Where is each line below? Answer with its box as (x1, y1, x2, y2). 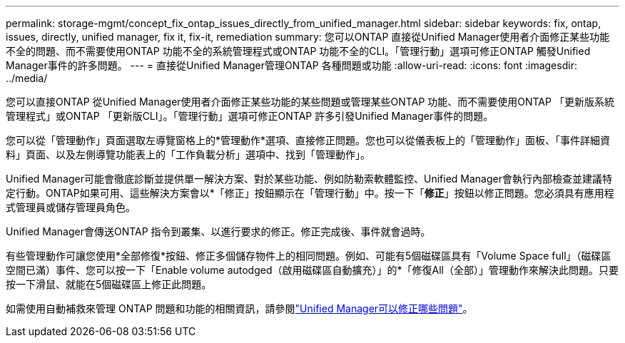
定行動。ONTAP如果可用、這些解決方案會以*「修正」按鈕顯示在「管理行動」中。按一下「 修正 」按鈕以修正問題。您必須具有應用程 (6, 187, 614, 199)
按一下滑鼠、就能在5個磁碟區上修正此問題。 (6, 278, 212, 290)
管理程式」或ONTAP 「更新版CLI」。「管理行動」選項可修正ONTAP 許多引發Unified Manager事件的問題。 (6, 110, 494, 122)
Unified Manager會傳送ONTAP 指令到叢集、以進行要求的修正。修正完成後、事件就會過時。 (6, 225, 431, 237)
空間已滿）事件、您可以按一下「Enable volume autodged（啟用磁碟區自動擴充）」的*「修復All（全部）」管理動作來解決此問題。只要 (6, 264, 619, 276)
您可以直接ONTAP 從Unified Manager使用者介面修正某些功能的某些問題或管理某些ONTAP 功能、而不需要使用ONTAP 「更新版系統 (6, 96, 614, 108)
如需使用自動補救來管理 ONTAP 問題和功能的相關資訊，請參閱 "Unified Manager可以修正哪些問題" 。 (6, 302, 473, 314)
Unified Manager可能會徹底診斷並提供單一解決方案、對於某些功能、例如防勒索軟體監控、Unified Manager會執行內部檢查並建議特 (6, 173, 612, 185)
